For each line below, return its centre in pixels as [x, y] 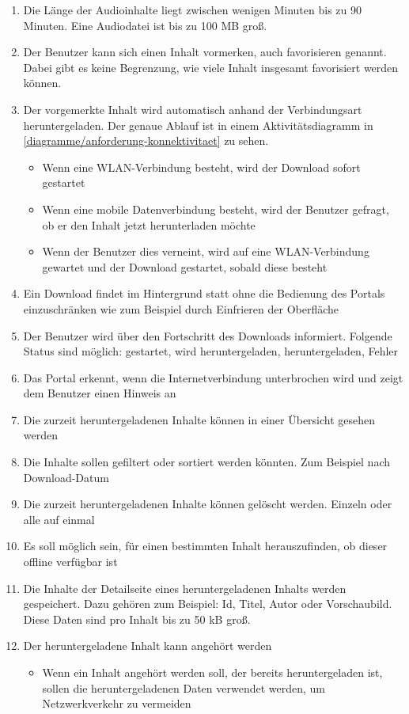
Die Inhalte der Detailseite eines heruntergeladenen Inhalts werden [185, 588]
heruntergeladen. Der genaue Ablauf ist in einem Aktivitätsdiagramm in [198, 125]
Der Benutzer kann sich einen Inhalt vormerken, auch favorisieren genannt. [205, 52]
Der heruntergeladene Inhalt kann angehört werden [148, 646]
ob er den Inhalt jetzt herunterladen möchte [149, 224]
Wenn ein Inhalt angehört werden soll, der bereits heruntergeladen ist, [212, 672]
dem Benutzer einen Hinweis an [100, 393]
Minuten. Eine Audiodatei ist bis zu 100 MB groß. [145, 25]
